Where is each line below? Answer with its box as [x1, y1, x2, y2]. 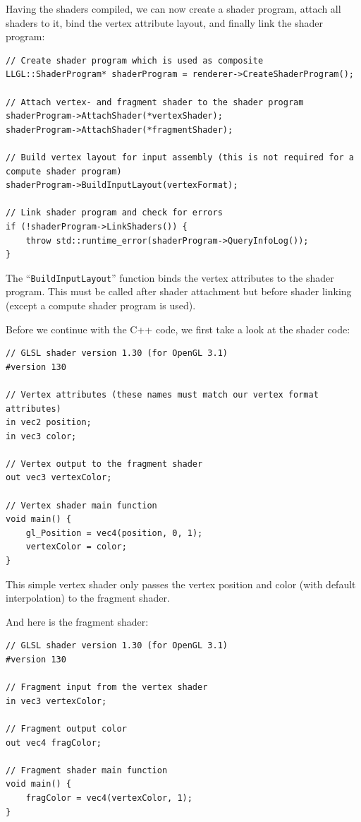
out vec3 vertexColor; [6, 472, 112, 483]
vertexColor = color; [25, 542, 127, 552]
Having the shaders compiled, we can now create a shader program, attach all [6, 1, 341, 16]
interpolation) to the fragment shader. [6, 590, 170, 605]
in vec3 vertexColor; [6, 696, 107, 706]
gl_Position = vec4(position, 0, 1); [25, 528, 203, 538]
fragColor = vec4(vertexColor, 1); [25, 792, 192, 803]
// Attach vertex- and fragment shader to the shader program [6, 97, 304, 107]
